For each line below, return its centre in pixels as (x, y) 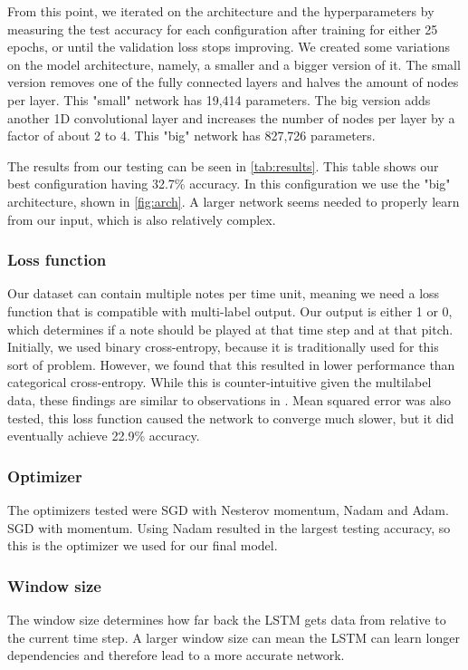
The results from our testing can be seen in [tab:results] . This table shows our (223, 165)
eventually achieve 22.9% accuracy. (104, 436)
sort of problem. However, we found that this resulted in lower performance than (231, 364)
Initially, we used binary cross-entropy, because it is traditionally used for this (223, 347)
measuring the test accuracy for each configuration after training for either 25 (223, 29)
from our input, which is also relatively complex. (142, 219)
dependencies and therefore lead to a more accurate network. (176, 655)
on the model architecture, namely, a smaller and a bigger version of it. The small (234, 64)
